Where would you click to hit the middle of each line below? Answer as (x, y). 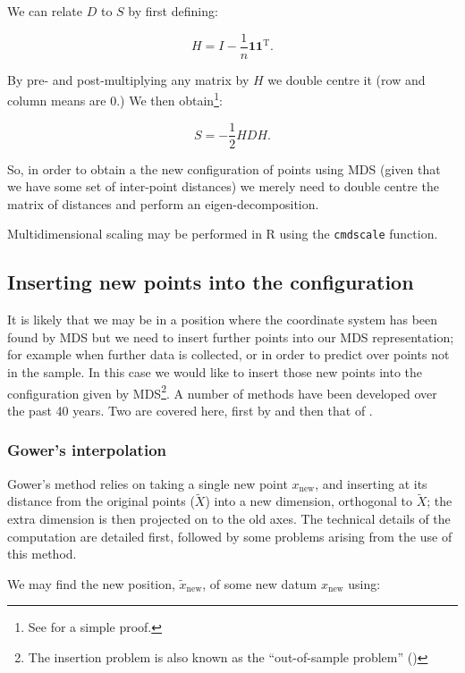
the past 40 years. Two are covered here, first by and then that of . (190, 410)
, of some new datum (260, 583)
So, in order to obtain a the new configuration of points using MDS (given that (224, 168)
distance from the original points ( (101, 501)
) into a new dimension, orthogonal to (309, 501)
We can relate (45, 11)
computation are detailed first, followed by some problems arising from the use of (230, 536)
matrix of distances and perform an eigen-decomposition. (163, 203)
